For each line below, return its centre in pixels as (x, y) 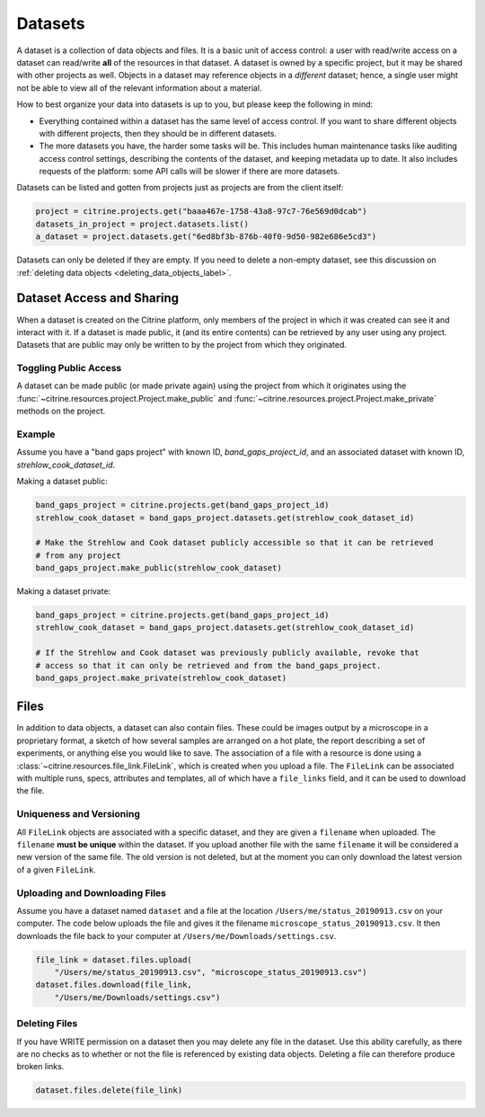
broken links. (40, 1067)
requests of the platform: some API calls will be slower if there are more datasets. (190, 172)
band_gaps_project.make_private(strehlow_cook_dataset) (161, 678)
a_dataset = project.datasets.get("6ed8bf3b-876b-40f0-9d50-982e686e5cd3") (206, 237)
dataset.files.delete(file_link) (109, 1090)
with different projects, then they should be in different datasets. (158, 133)
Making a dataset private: (64, 591)
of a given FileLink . (56, 869)
